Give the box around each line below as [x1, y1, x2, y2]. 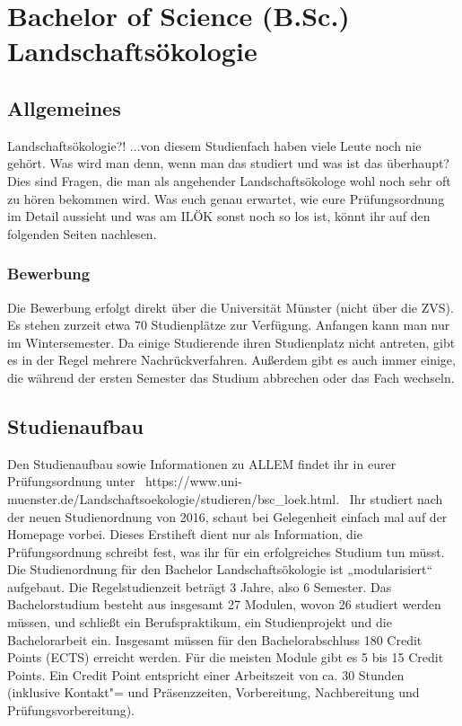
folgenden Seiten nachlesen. [7, 224, 157, 243]
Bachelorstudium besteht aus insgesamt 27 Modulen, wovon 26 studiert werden [7, 595, 441, 614]
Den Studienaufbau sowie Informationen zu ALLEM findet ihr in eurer [7, 454, 397, 473]
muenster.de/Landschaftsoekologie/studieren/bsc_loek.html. [7, 489, 340, 508]
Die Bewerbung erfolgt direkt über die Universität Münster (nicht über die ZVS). [7, 297, 454, 316]
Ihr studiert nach [349, 489, 443, 508]
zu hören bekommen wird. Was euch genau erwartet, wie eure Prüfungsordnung [7, 189, 445, 208]
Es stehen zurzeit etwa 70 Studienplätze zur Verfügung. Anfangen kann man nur [7, 315, 450, 334]
